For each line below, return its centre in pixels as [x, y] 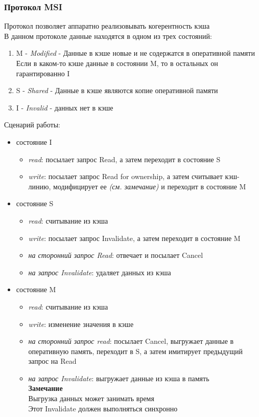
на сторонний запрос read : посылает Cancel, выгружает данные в [131, 341]
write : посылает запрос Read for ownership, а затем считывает [125, 176]
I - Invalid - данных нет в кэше [65, 107]
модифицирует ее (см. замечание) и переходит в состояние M [150, 186]
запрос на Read [52, 361]
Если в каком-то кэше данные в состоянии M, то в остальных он [117, 63]
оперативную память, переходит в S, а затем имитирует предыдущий [135, 351]
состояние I [34, 141]
